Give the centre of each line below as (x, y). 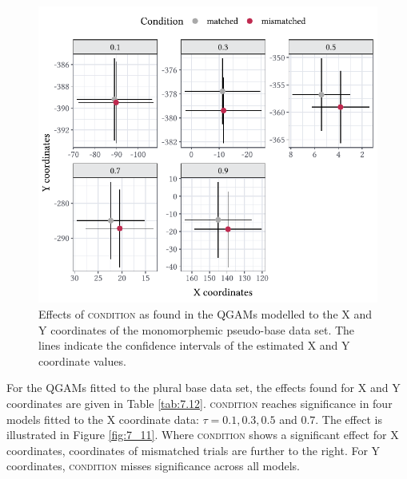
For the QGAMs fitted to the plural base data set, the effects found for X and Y (203, 388)
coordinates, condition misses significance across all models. (153, 466)
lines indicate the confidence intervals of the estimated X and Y (194, 345)
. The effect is (349, 419)
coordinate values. (82, 360)
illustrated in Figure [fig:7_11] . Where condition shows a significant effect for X (203, 435)
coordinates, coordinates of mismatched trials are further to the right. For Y (194, 450)
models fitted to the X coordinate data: (103, 419)
